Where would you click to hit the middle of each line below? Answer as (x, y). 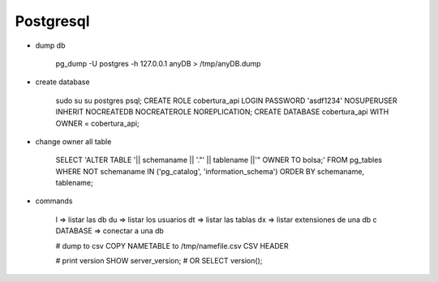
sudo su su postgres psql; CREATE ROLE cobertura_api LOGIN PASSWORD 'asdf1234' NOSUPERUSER (226, 100)
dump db (50, 45)
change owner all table (73, 141)
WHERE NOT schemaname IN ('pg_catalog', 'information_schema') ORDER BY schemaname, (210, 171)
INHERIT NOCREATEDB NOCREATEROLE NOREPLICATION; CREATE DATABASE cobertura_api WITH (222, 112)
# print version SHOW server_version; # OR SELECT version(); (159, 261)
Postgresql (52, 21)
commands (54, 201)
